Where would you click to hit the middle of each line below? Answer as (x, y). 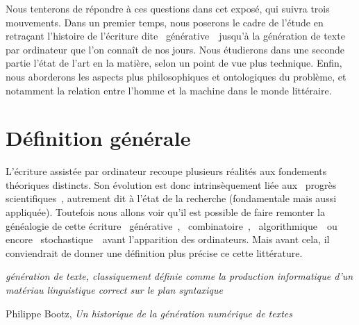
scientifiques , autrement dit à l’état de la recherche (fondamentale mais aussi (171, 198)
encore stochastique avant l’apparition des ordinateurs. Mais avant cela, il (168, 239)
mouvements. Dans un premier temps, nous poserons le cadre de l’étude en (165, 22)
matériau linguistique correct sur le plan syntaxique (114, 290)
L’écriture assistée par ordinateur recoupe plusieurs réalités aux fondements (166, 171)
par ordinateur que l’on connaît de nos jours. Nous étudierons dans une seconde (175, 49)
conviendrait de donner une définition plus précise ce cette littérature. (154, 252)
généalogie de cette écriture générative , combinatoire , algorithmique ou (172, 225)
